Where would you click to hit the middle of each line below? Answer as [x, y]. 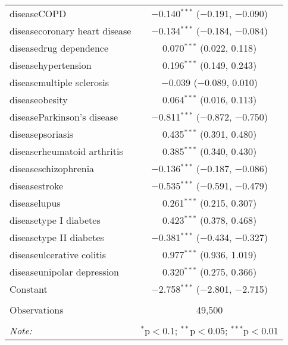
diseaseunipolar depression [65, 272]
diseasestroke [37, 186]
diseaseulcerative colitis [58, 254]
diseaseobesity [39, 99]
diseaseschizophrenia [52, 168]
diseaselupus [35, 203]
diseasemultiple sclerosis [60, 82]
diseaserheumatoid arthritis [66, 151]
